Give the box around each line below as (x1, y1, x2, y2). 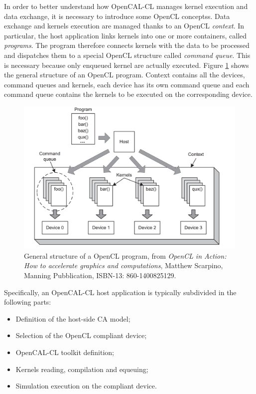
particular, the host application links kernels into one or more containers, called (4, 30, 247, 40)
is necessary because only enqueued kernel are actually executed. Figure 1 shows (4, 59, 249, 70)
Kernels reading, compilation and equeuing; (15, 364, 148, 374)
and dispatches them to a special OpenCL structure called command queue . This (4, 49, 251, 60)
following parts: (4, 297, 51, 307)
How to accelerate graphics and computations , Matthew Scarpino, (24, 260, 223, 271)
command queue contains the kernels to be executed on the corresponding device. (4, 89, 253, 99)
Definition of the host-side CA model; (15, 313, 130, 324)
